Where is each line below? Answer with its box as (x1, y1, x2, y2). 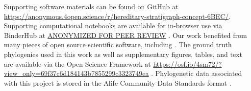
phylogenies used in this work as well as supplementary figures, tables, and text (4, 49, 243, 59)
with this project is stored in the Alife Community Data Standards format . (4, 77, 231, 88)
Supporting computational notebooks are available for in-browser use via (4, 20, 222, 31)
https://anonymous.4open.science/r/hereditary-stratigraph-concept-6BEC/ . (4, 11, 231, 21)
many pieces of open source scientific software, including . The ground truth (4, 39, 232, 50)
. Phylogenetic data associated (151, 68, 242, 78)
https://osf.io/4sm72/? (153, 58, 222, 69)
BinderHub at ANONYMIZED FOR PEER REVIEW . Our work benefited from (4, 30, 247, 40)
